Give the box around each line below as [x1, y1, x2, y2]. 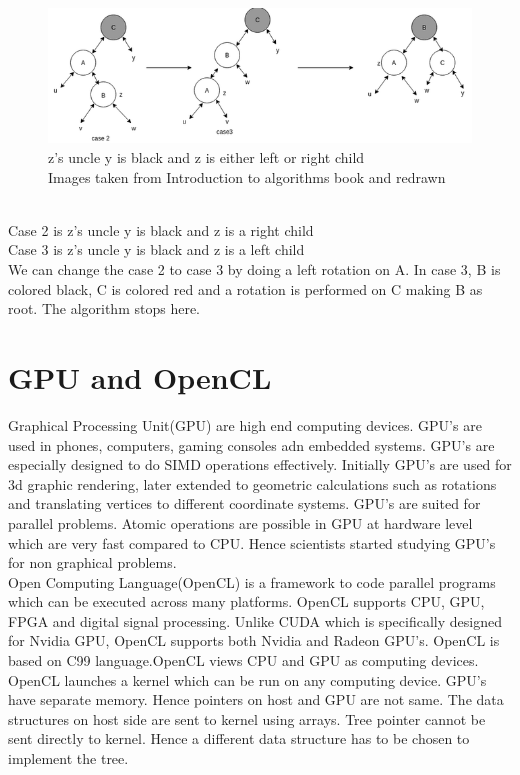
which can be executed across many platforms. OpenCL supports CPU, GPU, [8, 591, 485, 612]
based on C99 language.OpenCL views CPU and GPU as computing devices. [8, 650, 479, 671]
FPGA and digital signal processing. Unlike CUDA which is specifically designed [8, 610, 502, 631]
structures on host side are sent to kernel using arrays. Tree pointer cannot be [8, 708, 486, 729]
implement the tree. [8, 748, 129, 769]
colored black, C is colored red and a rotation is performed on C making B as [8, 278, 483, 299]
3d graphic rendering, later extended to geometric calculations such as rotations [8, 473, 497, 494]
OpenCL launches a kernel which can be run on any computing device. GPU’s [8, 669, 487, 690]
